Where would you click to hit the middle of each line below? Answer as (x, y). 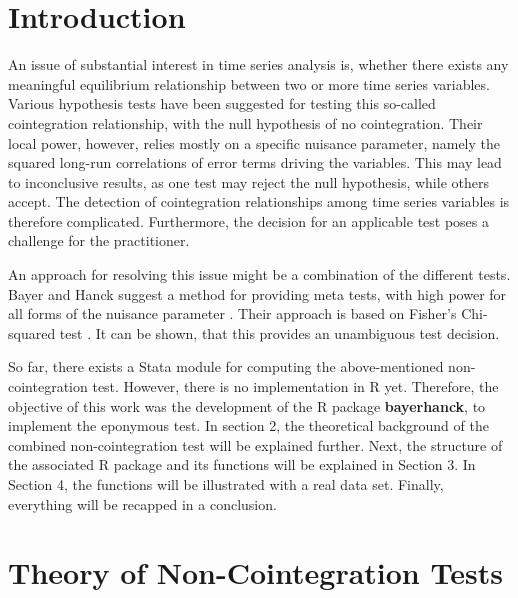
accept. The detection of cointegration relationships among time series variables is (259, 201)
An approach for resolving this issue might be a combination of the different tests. (259, 274)
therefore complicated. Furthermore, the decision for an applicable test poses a (249, 220)
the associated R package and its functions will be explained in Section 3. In (242, 464)
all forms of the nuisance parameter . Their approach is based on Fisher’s (232, 313)
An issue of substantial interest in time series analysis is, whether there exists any (258, 64)
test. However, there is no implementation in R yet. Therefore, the (295, 386)
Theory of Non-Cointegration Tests (255, 572)
